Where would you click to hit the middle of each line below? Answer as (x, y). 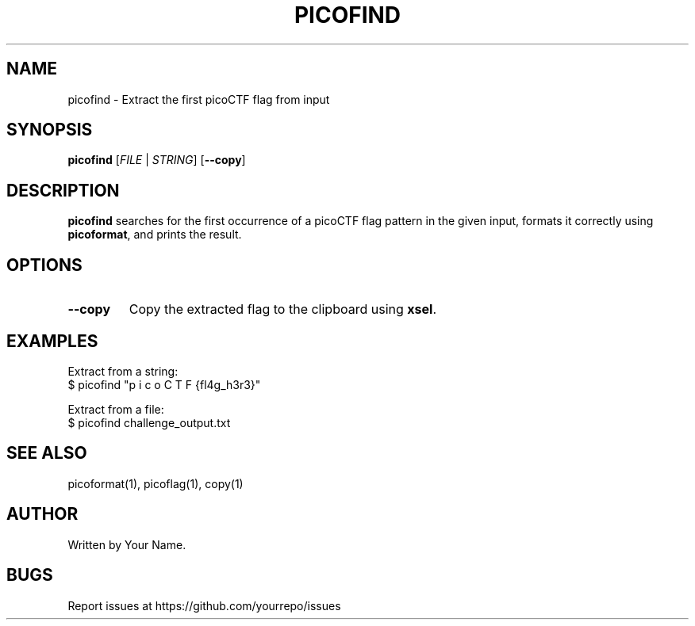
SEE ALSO (47, 453)
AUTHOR (42, 514)
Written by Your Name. (127, 544)
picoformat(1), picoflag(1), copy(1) (156, 483)
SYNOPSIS (50, 130)
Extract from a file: (116, 409)
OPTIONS (44, 265)
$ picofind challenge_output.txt (149, 422)
